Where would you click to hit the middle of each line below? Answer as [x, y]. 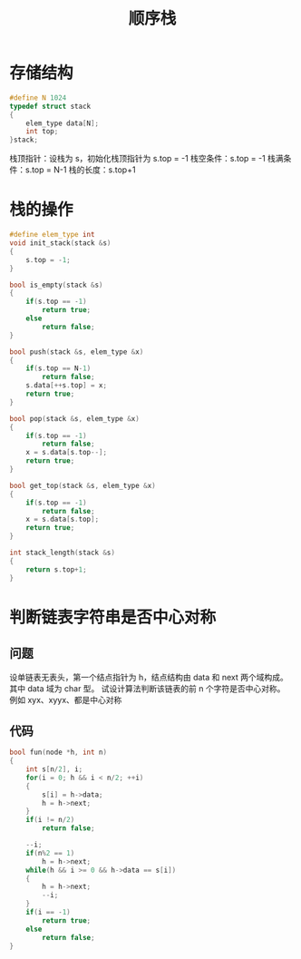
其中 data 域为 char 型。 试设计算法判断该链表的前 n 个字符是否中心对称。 [147, 688]
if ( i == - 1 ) [48, 913]
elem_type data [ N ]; [63, 123]
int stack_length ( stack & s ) [63, 553]
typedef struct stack [50, 106]
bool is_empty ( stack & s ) [56, 285]
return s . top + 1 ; [57, 569]
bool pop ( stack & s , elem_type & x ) [75, 418]
